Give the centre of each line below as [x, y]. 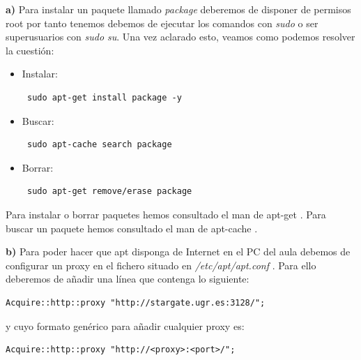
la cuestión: [30, 50]
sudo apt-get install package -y [104, 97]
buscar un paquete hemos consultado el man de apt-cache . [132, 228]
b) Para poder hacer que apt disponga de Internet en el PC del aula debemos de [178, 252]
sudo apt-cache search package [99, 145]
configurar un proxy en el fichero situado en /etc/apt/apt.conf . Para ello [161, 265]
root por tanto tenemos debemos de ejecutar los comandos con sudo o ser [162, 23]
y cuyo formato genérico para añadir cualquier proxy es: [125, 325]
